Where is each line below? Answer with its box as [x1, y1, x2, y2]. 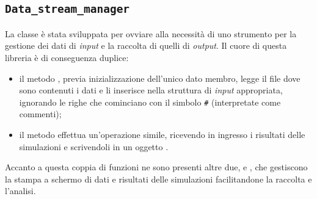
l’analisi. [5, 184, 36, 197]
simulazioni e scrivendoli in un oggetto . [19, 140, 169, 153]
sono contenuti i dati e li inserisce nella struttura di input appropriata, [19, 84, 283, 96]
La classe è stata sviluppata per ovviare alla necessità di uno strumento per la [5, 27, 297, 40]
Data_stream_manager [5, 2, 130, 16]
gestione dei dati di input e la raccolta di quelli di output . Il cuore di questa [5, 39, 287, 52]
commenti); [19, 107, 62, 120]
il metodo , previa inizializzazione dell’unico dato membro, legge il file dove [19, 71, 301, 84]
